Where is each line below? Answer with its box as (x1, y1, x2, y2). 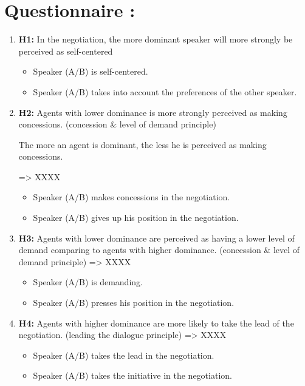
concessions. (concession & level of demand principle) (18, 118, 216, 130)
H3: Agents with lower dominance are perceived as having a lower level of (18, 231, 295, 244)
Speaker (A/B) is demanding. (33, 276, 143, 288)
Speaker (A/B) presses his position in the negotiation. (33, 296, 235, 309)
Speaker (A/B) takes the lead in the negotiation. (33, 348, 214, 361)
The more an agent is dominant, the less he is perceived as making (18, 138, 267, 151)
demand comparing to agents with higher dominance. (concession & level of (18, 243, 300, 256)
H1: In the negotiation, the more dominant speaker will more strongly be (18, 33, 293, 46)
